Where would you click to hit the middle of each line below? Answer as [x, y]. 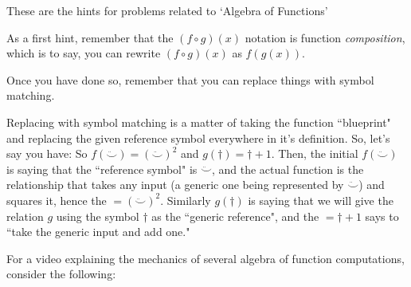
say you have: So [47, 153]
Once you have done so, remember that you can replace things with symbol [190, 79]
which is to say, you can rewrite [84, 53]
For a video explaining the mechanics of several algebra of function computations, [205, 258]
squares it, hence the [57, 200]
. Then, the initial [315, 153]
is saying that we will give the [321, 200]
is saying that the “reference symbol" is [102, 169]
